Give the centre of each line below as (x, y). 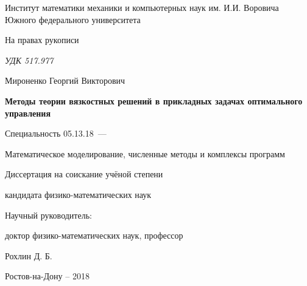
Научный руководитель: (48, 215)
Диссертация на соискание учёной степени (84, 174)
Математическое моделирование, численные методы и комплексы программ (145, 153)
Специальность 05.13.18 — (56, 133)
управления (28, 113)
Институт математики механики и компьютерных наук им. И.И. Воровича (142, 7)
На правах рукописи (42, 40)
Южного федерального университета (73, 19)
